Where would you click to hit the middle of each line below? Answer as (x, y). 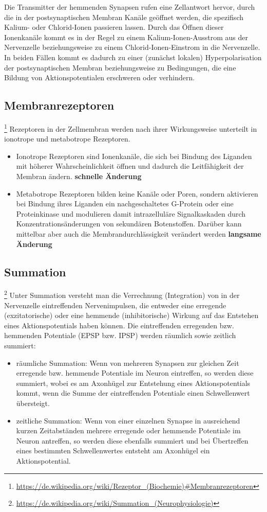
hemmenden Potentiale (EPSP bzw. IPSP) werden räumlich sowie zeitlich (120, 335)
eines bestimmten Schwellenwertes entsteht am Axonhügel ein (113, 451)
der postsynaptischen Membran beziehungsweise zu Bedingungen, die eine (120, 67)
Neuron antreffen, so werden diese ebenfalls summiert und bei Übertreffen (132, 440)
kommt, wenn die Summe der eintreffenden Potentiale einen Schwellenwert (133, 393)
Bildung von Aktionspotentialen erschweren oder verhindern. (100, 77)
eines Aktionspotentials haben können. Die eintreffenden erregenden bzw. (119, 325)
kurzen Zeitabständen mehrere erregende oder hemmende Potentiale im (128, 430)
